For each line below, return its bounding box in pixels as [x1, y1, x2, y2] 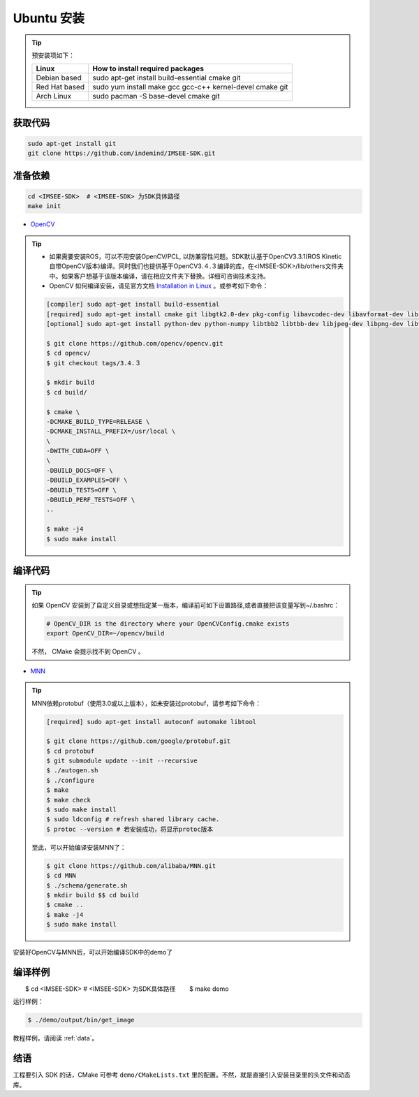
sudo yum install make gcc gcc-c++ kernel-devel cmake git [92, 82, 288, 92]
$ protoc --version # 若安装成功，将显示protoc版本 [46, 825, 214, 833]
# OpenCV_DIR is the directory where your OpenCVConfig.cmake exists [46, 619, 290, 628]
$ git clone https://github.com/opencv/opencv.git [46, 339, 223, 347]
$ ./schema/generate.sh [46, 881, 128, 890]
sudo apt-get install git [27, 140, 117, 147]
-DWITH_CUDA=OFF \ [46, 447, 110, 455]
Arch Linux [36, 91, 72, 101]
